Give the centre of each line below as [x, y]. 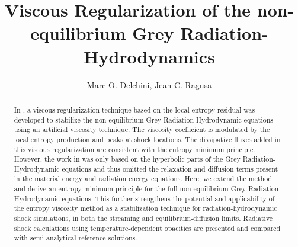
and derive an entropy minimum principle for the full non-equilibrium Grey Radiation [146, 189]
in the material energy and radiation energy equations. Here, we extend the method [143, 179]
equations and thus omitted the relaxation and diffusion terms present [170, 169]
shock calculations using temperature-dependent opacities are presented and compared [147, 228]
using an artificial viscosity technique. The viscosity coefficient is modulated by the [142, 129]
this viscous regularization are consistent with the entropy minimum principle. [134, 149]
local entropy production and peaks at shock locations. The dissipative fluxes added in [147, 139]
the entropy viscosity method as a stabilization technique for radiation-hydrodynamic [145, 208]
